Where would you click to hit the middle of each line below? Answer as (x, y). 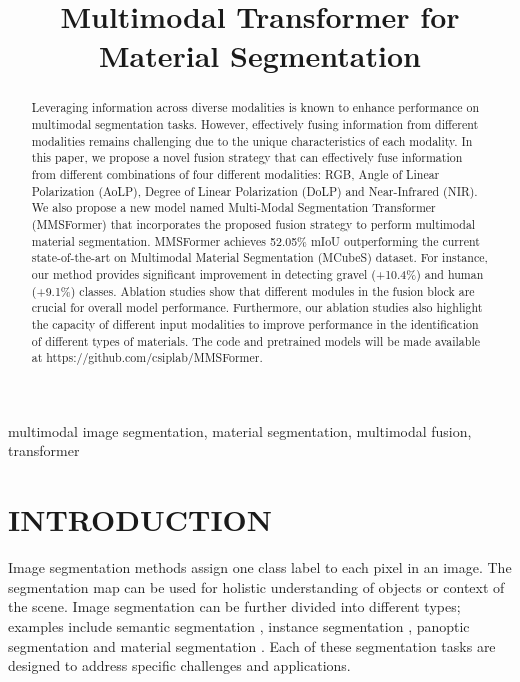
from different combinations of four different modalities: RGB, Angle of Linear (235, 173)
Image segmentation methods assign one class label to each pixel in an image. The (260, 567)
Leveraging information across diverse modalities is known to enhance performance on (255, 107)
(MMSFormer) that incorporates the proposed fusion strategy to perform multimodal (253, 223)
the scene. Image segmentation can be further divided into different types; (234, 606)
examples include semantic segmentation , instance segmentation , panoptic (239, 625)
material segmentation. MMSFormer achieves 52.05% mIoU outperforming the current (255, 240)
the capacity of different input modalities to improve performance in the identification (255, 323)
